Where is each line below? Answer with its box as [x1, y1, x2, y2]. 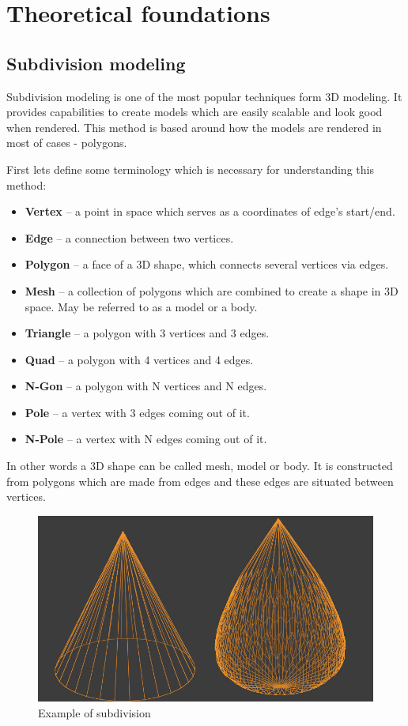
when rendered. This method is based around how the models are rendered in [6, 118, 382, 135]
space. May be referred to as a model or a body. [25, 298, 258, 314]
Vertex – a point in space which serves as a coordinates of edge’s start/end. [25, 203, 395, 220]
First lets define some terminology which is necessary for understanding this [6, 160, 374, 177]
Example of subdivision [38, 705, 151, 720]
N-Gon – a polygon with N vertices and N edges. [25, 378, 267, 394]
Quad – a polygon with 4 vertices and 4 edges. [25, 351, 254, 367]
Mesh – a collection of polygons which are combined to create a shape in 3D [25, 282, 399, 299]
